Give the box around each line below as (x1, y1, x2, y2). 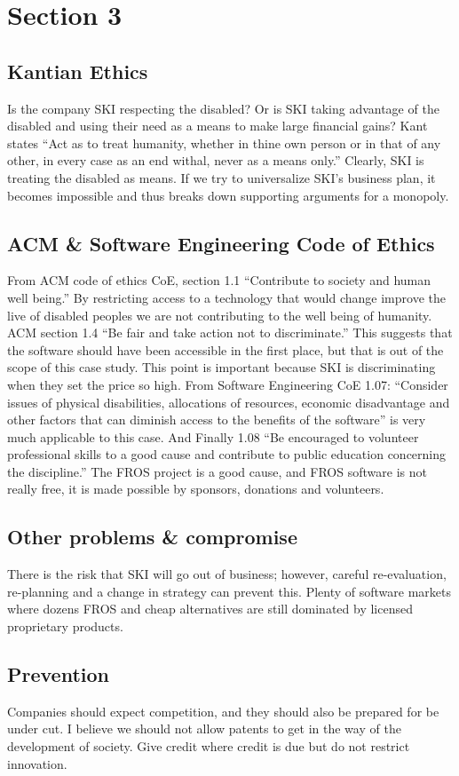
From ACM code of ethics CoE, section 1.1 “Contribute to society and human (7, 271, 431, 289)
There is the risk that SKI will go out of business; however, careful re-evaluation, (7, 565, 447, 583)
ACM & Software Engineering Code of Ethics (7, 229, 435, 257)
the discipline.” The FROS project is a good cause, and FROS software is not (7, 462, 427, 480)
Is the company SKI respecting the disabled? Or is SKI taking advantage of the (7, 99, 439, 117)
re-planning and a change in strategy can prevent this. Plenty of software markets (7, 582, 452, 600)
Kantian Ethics (7, 57, 148, 84)
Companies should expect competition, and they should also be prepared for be (7, 701, 439, 720)
